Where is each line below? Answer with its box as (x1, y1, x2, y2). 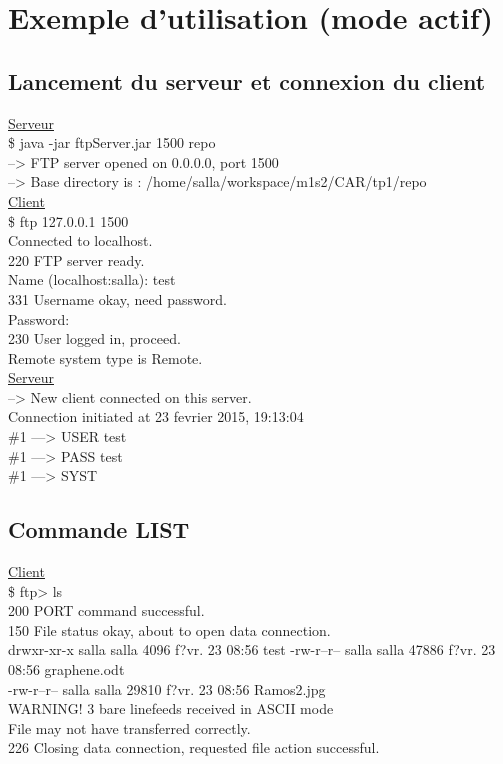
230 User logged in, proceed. (8, 328, 181, 349)
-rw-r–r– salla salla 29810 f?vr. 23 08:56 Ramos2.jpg (8, 678, 326, 699)
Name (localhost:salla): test (8, 269, 176, 290)
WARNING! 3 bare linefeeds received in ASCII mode (8, 698, 334, 719)
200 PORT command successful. (8, 600, 205, 621)
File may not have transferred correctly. (8, 717, 251, 738)
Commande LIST (8, 514, 190, 545)
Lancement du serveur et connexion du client (8, 65, 486, 96)
